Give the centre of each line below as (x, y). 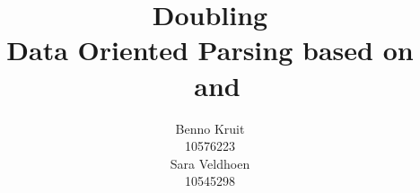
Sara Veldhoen (210, 163)
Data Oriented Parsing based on (210, 50)
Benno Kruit (210, 128)
